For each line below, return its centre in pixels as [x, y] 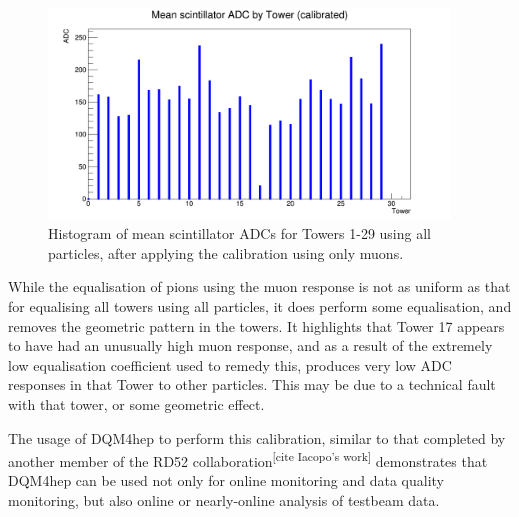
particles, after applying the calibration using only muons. [226, 252]
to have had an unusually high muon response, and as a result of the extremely [250, 345]
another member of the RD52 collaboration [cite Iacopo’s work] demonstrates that [248, 459]
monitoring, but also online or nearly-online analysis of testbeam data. [224, 500]
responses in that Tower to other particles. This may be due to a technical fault [252, 384]
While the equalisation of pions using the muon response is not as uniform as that [259, 286]
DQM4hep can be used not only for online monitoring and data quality [226, 480]
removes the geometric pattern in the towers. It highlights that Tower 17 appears [256, 325]
